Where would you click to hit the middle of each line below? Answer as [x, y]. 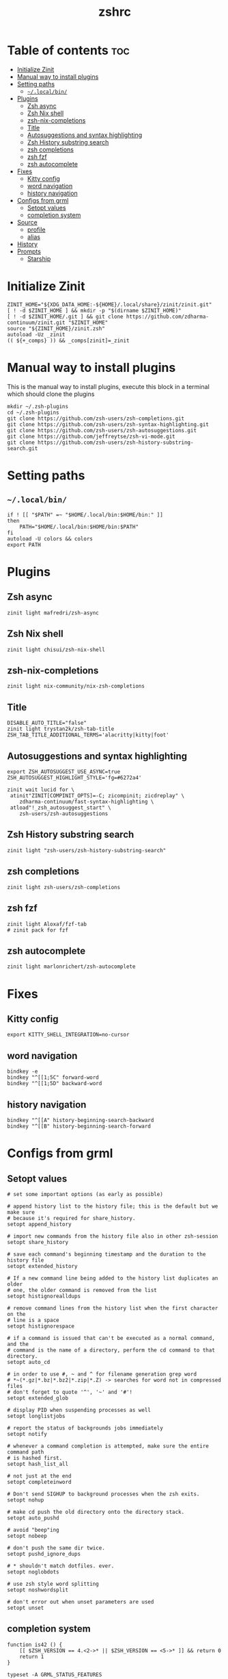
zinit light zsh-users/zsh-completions [64, 887]
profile [36, 229]
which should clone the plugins [51, 394]
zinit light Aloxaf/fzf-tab [47, 924]
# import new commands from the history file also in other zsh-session [113, 1236]
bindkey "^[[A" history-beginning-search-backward [81, 1120]
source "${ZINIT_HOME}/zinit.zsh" [56, 328]
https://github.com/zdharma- [168, 316]
